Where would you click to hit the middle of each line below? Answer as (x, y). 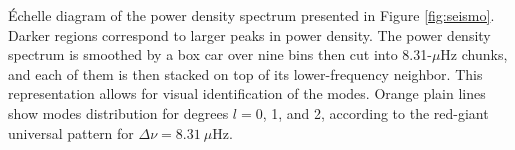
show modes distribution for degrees (118, 112)
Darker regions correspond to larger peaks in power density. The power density (249, 34)
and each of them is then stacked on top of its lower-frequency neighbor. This (245, 73)
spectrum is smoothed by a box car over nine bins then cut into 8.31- (220, 54)
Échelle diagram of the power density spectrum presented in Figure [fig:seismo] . (251, 15)
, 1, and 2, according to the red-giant (375, 112)
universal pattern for (71, 132)
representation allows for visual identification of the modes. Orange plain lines (247, 93)
